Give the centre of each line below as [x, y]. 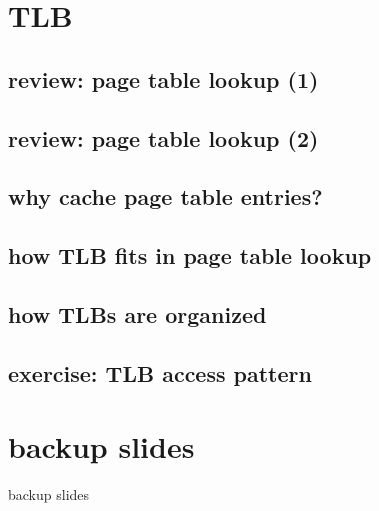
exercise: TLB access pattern [160, 372]
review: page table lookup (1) [163, 78]
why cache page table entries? [165, 196]
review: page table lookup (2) [163, 137]
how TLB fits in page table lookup [190, 255]
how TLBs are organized [137, 313]
